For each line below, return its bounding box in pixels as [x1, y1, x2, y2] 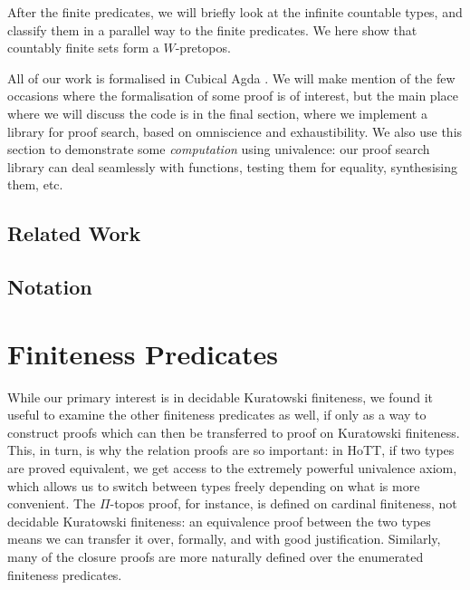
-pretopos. [175, 38, 231, 57]
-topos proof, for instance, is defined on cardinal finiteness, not [110, 494, 457, 513]
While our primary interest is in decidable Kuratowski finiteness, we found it [7, 387, 433, 406]
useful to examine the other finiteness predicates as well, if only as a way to [7, 405, 427, 424]
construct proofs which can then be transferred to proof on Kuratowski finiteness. [7, 422, 460, 441]
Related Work [7, 219, 141, 247]
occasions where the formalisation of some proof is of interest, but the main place [7, 86, 458, 105]
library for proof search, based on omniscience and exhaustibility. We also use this [7, 121, 463, 140]
